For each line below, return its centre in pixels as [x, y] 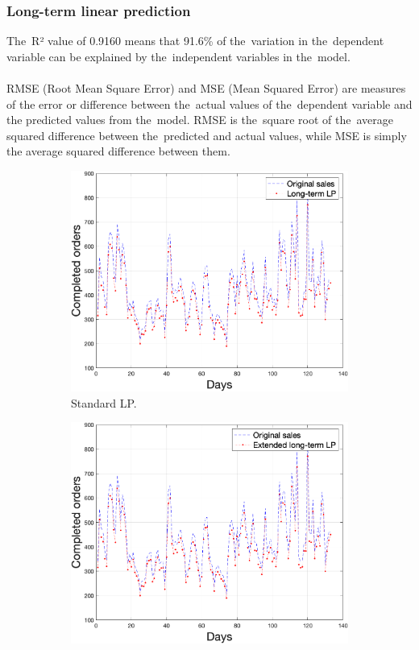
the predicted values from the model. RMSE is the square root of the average [200, 120]
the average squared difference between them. [118, 151]
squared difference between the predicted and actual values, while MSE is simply [207, 135]
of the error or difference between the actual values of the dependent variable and [209, 104]
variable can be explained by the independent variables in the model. [178, 56]
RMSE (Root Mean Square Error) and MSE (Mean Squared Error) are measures [206, 88]
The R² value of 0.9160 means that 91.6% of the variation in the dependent [195, 41]
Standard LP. [104, 402]
